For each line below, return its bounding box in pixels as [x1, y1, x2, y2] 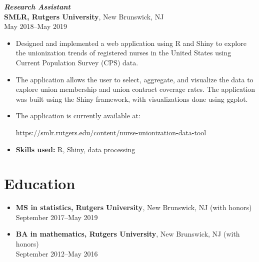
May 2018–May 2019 [4, 21, 67, 31]
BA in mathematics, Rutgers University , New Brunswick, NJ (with [15, 229, 240, 239]
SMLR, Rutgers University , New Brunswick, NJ [4, 11, 164, 21]
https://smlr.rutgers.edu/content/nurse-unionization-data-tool [15, 127, 206, 137]
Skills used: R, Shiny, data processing [15, 144, 135, 154]
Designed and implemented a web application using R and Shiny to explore [15, 37, 246, 48]
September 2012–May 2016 [15, 248, 98, 259]
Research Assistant [4, 1, 70, 11]
